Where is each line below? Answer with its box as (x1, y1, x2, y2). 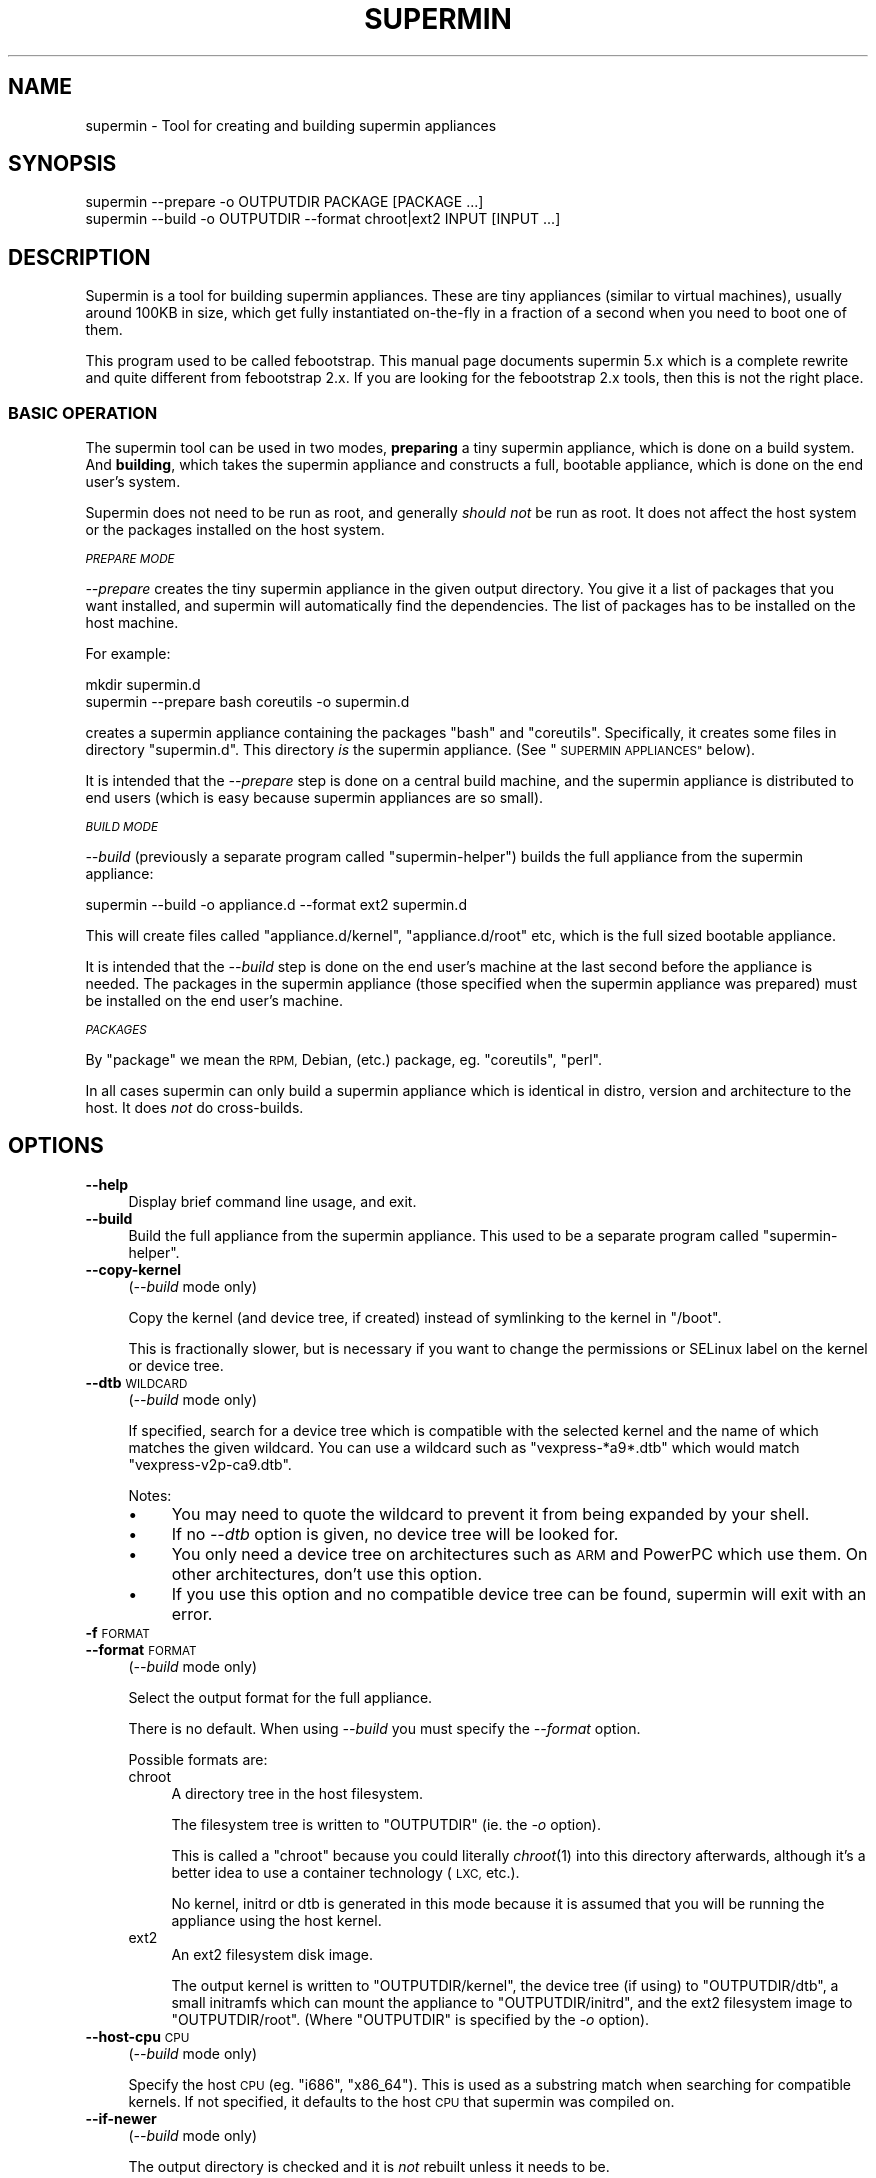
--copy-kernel (85, 1260, 182, 1278)
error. (171, 1603, 213, 1624)
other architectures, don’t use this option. (171, 1563, 482, 1584)
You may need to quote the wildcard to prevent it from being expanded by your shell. (171, 1503, 810, 1524)
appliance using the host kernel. (171, 1911, 382, 1929)
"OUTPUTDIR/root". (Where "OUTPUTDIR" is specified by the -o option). (171, 2010, 650, 2028)
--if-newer (85, 2109, 157, 2127)
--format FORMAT (85, 1640, 197, 1658)
